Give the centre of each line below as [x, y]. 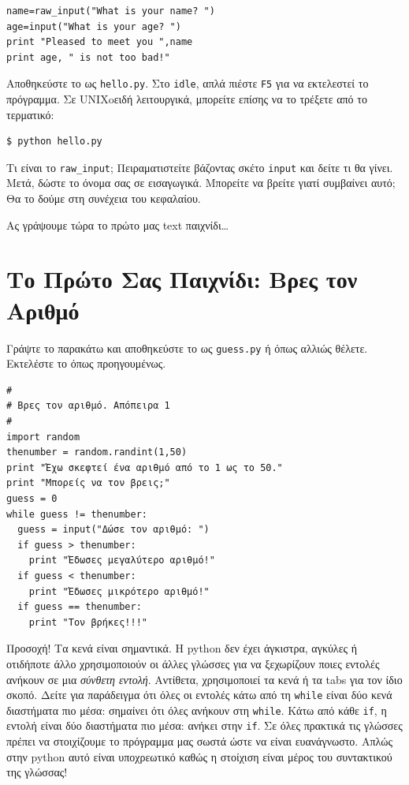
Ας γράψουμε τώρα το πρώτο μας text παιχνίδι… [118, 224]
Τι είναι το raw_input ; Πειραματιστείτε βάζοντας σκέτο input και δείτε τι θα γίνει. [200, 167]
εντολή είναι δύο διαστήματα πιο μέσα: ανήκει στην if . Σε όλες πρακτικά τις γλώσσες [204, 725]
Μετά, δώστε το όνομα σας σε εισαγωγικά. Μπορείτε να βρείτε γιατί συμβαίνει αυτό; [201, 183]
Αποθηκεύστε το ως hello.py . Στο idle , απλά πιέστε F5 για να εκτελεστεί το [188, 83]
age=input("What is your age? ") [94, 26]
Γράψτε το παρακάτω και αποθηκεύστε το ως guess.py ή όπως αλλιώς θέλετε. [187, 348]
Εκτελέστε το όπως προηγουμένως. [86, 363]
